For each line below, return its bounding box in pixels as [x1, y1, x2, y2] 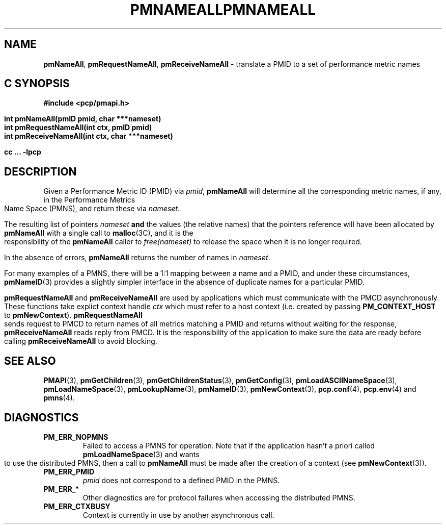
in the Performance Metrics [43, 195, 135, 205]
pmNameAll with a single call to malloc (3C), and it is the [4, 229, 193, 238]
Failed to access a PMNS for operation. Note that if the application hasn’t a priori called [82, 441, 375, 450]
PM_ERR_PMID [43, 467, 95, 476]
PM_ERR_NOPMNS [43, 432, 108, 441]
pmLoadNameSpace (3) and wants [82, 449, 200, 459]
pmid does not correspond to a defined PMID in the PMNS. [82, 475, 280, 485]
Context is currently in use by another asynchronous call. [82, 510, 274, 519]
